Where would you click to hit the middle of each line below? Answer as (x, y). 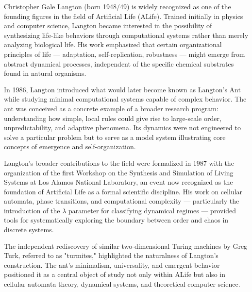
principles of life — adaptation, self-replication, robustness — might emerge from (125, 54)
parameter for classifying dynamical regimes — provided (152, 210)
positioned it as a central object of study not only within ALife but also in (115, 274)
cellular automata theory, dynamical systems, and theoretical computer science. (122, 284)
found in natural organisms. (45, 73)
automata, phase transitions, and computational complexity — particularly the (122, 201)
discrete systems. (29, 230)
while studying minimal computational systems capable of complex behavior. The (125, 99)
